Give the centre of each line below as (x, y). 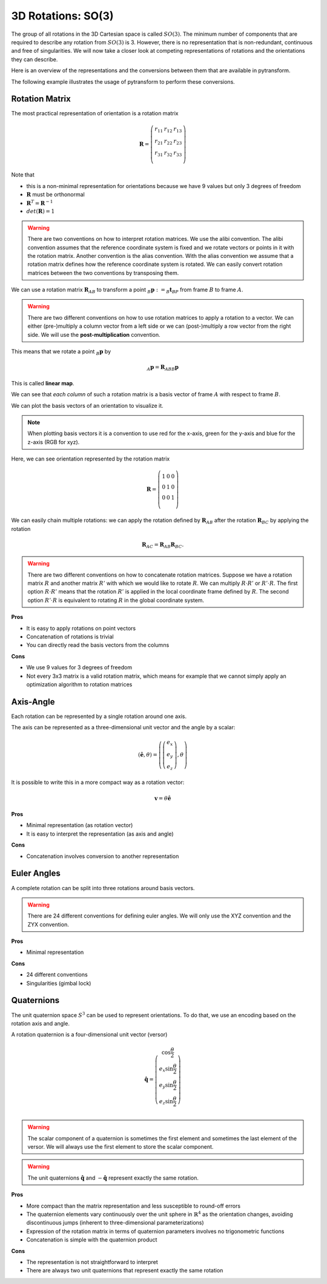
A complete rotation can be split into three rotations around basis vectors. (103, 888)
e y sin (166, 1085)
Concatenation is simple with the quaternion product (92, 1240)
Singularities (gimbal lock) (59, 983)
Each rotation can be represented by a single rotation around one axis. (99, 716)
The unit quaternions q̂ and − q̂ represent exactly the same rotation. (113, 1178)
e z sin (166, 1102)
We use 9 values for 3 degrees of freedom (79, 667)
